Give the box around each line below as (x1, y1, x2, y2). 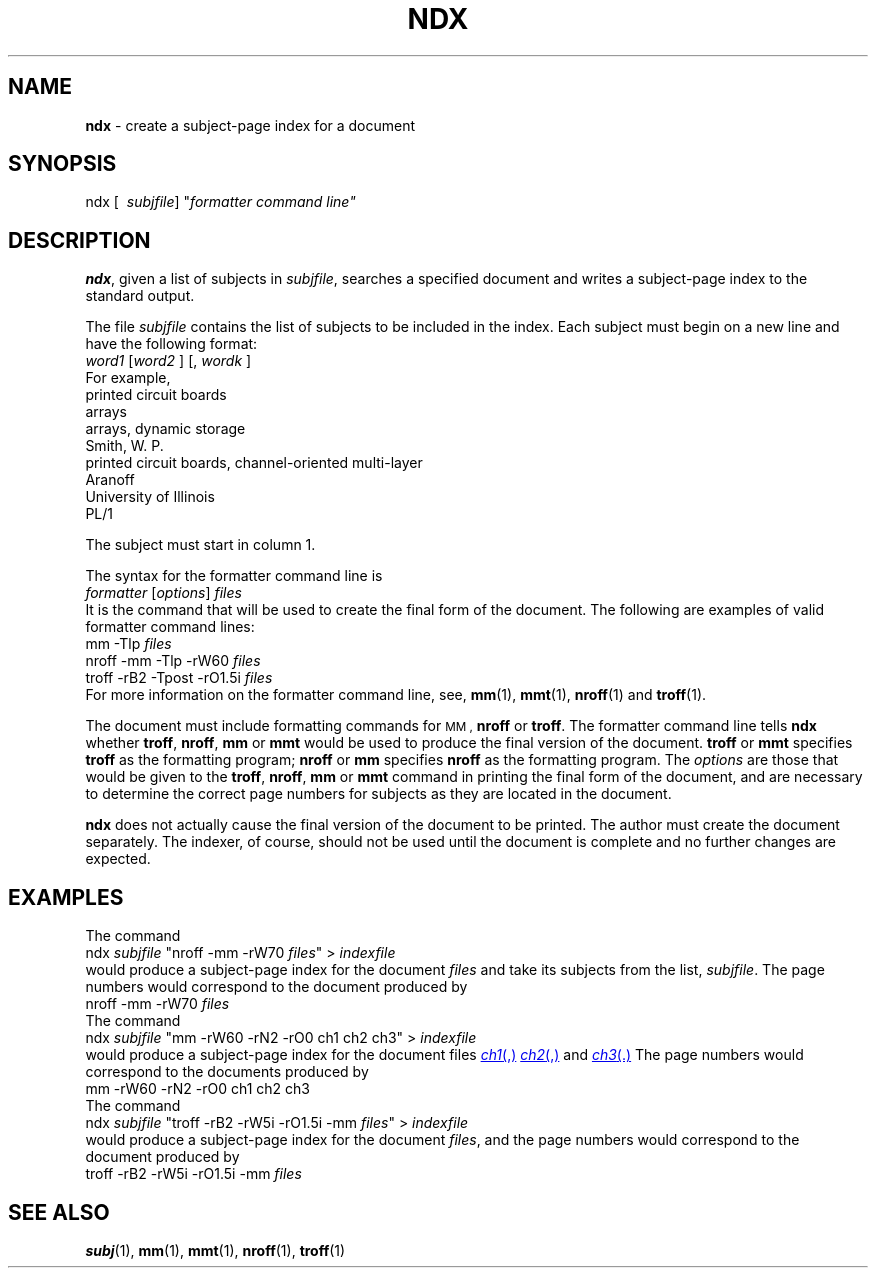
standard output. (85, 287, 195, 305)
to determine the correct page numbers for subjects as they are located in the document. (85, 785, 672, 803)
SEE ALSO (8, 1199, 110, 1225)
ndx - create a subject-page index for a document (85, 116, 416, 134)
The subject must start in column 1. (85, 536, 316, 554)
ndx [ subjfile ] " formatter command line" (85, 193, 356, 211)
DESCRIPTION (8, 227, 151, 253)
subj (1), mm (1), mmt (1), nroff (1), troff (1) (85, 1241, 346, 1259)
